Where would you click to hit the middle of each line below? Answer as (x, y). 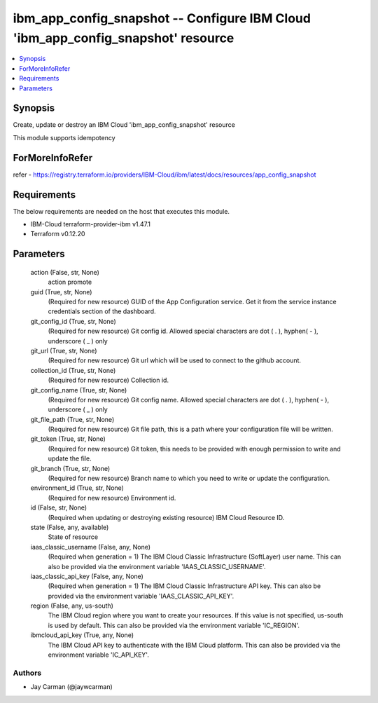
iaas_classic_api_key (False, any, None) (87, 576)
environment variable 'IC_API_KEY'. (99, 655)
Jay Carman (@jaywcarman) (72, 687)
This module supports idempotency (64, 137)
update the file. (70, 458)
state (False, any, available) (70, 527)
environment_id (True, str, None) (77, 488)
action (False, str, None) (65, 272)
